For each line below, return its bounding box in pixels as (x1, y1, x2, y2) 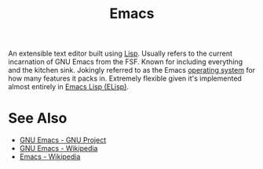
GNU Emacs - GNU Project (19, 135, 107, 145)
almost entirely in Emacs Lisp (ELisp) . (8, 82, 130, 92)
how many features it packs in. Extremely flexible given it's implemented (8, 74, 242, 83)
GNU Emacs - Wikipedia (19, 144, 98, 153)
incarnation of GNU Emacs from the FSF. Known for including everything (8, 57, 243, 67)
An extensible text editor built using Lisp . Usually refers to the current (8, 49, 233, 59)
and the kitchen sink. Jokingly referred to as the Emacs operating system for (8, 66, 256, 75)
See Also (8, 110, 68, 128)
